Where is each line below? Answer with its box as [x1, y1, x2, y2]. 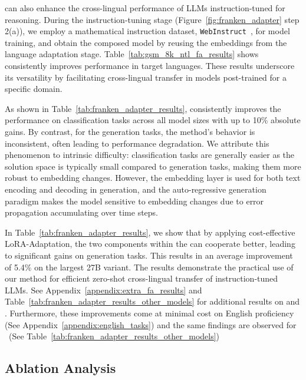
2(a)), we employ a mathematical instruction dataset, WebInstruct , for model [5, 25, 290, 37]
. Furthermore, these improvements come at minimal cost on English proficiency [5, 306, 294, 319]
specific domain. [5, 82, 62, 95]
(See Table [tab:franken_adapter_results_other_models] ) [8, 330, 220, 342]
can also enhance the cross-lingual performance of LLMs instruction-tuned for [5, 2, 285, 14]
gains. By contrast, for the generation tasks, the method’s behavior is [5, 125, 255, 137]
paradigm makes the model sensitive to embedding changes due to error [5, 194, 264, 207]
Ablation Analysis [5, 359, 116, 377]
